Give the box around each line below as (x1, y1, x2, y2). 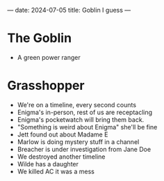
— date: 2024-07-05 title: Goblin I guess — (7, 6, 131, 14)
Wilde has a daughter (17, 159, 79, 168)
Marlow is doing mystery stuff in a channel (17, 137, 140, 145)
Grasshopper (7, 78, 85, 93)
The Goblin (7, 31, 72, 46)
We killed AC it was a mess (17, 167, 95, 175)
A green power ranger (17, 53, 81, 61)
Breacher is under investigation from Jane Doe (17, 145, 151, 153)
